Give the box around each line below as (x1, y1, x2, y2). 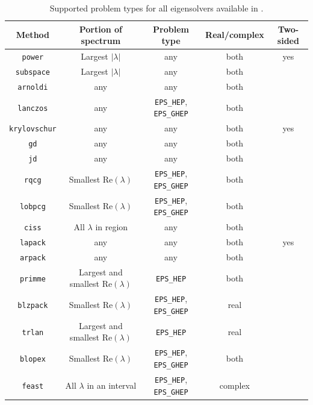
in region (95, 221, 128, 233)
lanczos (17, 104, 48, 113)
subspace (15, 67, 51, 77)
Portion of (79, 22, 122, 35)
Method (16, 28, 50, 41)
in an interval (87, 378, 137, 391)
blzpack (17, 301, 48, 310)
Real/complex (205, 28, 264, 41)
